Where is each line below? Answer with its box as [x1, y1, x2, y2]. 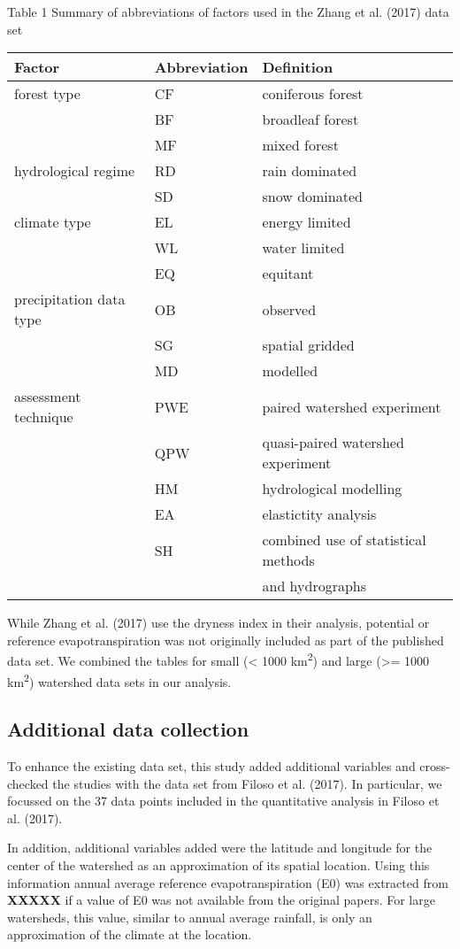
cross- [419, 757, 450, 775]
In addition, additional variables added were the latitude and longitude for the [7, 838, 433, 857]
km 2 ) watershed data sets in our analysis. [7, 669, 232, 691]
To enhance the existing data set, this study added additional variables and [7, 757, 416, 775]
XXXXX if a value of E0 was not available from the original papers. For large [7, 891, 435, 909]
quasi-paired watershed [262, 432, 404, 453]
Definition [262, 57, 333, 78]
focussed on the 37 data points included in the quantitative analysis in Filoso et [7, 791, 440, 810]
